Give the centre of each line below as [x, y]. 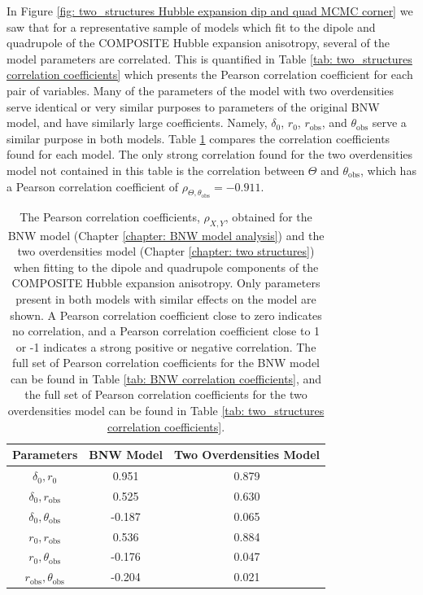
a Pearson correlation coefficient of [93, 186]
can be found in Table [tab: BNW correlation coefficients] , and [166, 378]
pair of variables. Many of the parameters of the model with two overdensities [201, 90]
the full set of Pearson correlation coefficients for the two [166, 394]
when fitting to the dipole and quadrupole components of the [166, 267]
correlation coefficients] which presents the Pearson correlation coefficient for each [210, 74]
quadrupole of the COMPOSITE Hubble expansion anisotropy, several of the [198, 43]
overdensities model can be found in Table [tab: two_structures [166, 411]
